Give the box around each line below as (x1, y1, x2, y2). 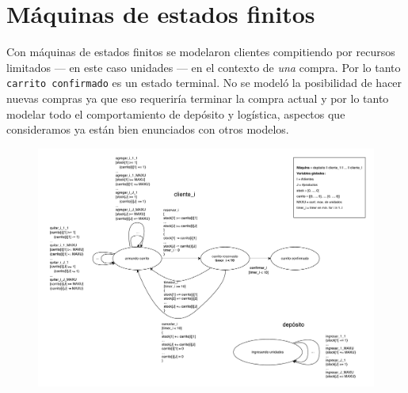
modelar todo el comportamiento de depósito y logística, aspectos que (6, 105, 345, 122)
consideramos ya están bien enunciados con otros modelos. (6, 121, 289, 138)
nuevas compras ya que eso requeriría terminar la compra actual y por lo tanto (6, 89, 389, 106)
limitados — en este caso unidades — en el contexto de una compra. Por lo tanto (6, 59, 401, 75)
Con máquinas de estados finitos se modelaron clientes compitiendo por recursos (6, 43, 395, 60)
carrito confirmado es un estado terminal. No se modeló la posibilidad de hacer (6, 74, 402, 91)
